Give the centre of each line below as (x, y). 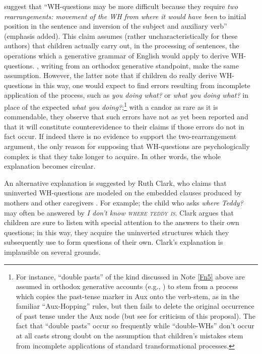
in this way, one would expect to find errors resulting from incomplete (143, 85)
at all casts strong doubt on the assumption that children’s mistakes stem (129, 336)
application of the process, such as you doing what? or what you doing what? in (126, 95)
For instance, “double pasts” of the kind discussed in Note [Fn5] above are (130, 276)
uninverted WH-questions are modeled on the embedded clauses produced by (123, 193)
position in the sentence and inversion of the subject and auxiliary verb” (116, 26)
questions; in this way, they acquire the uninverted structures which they (117, 232)
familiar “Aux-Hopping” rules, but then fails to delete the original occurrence (135, 306)
